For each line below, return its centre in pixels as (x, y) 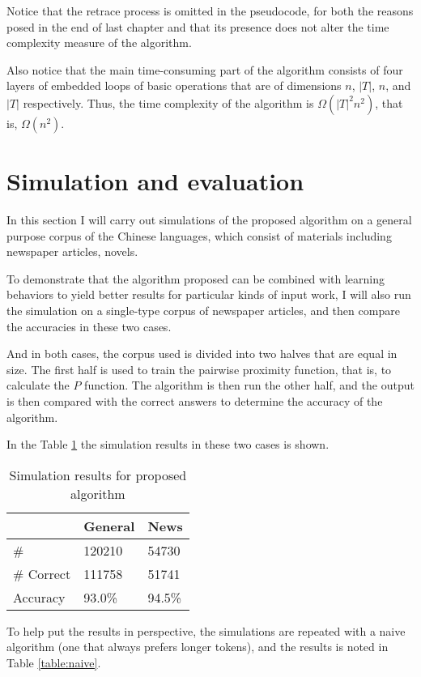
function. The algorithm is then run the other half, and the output (249, 385)
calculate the (38, 385)
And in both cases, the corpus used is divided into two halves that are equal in (202, 353)
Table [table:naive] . (54, 662)
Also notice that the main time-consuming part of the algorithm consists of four (205, 69)
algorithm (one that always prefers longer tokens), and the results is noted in (198, 647)
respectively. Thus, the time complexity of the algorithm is (168, 102)
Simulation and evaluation (155, 181)
